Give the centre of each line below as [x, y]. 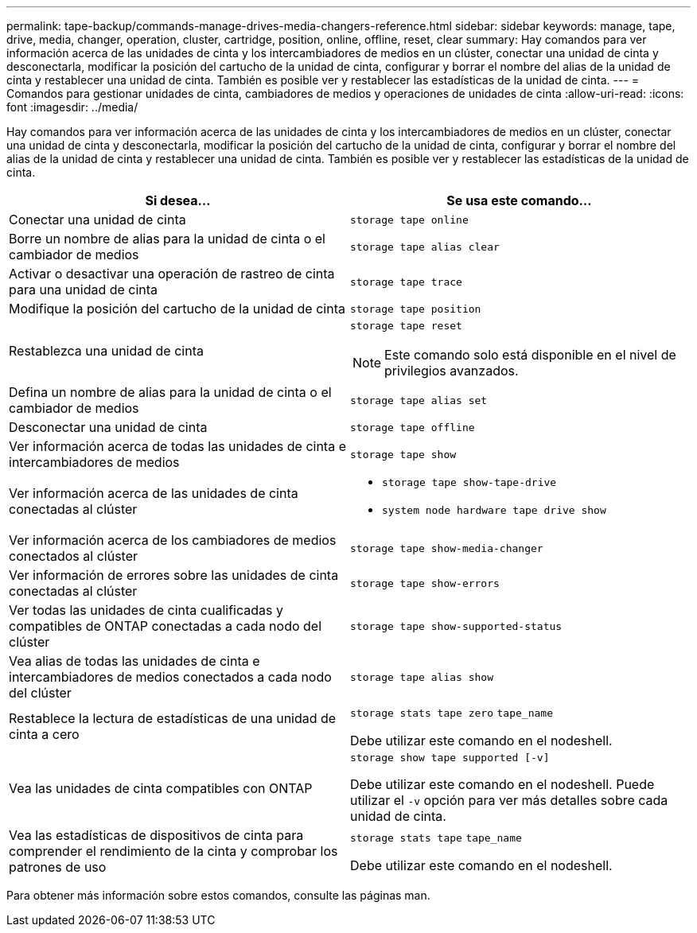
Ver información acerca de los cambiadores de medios [173, 540]
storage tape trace [406, 282]
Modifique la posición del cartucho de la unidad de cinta [177, 309]
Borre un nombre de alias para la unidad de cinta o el [167, 239]
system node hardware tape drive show [494, 510]
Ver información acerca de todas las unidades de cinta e [177, 446]
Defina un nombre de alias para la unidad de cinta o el [170, 392]
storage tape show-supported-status [456, 626]
